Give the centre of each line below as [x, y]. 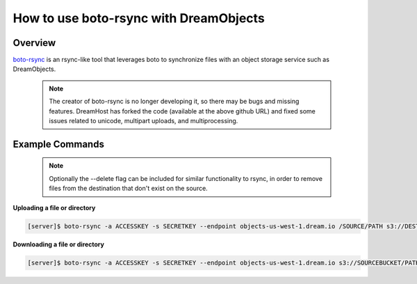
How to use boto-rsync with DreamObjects [139, 18]
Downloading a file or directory [58, 244]
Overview [34, 43]
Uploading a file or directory [54, 207]
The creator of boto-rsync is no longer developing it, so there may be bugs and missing [174, 102]
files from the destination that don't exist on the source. [128, 189]
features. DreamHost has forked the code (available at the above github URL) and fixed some [182, 111]
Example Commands [58, 144]
